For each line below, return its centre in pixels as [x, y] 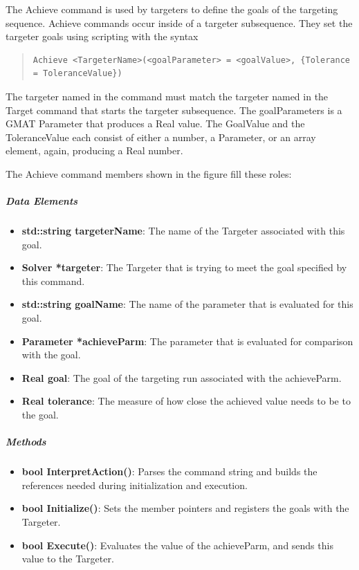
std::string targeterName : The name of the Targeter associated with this [183, 231]
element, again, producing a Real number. [94, 150]
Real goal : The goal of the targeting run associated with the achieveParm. [182, 377]
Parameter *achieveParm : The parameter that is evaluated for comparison [187, 341]
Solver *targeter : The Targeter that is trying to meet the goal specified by [184, 267]
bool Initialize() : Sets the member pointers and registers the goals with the [185, 508]
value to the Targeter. [68, 559]
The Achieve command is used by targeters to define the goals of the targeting [172, 9]
